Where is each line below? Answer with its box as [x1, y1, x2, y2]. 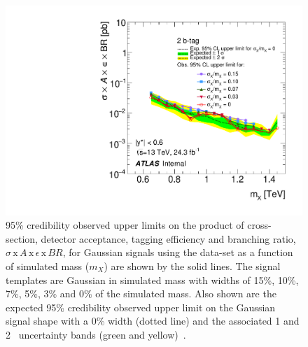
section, [6, 231, 38, 246]
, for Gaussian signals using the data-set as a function [62, 245, 293, 260]
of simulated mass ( [6, 259, 90, 274]
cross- [247, 218, 272, 232]
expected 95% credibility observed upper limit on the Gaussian [6, 299, 276, 314]
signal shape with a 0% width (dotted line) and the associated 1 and [6, 313, 300, 328]
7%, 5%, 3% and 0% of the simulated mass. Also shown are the [6, 286, 276, 301]
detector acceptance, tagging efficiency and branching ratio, [41, 231, 296, 246]
